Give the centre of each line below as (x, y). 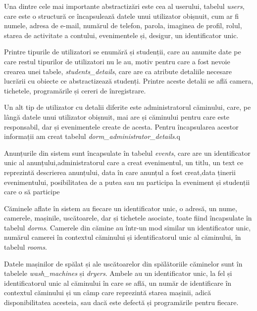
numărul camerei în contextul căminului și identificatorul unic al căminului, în (123, 237)
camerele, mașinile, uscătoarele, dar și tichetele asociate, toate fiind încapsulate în (128, 218)
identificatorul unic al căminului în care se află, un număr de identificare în (118, 283)
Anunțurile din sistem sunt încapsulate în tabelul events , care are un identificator (127, 153)
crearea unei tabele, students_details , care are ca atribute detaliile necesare (118, 71)
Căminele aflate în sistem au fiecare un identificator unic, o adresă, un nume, (121, 208)
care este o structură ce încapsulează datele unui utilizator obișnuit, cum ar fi (122, 16)
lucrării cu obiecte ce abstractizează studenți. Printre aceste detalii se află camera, (129, 81)
